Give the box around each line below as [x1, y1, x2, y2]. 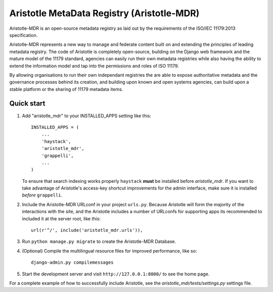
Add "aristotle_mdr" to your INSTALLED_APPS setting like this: [22, 113, 152, 119]
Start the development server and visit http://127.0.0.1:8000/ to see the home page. [22, 271, 210, 277]
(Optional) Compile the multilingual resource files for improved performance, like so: [22, 248, 197, 254]
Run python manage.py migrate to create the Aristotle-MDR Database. [22, 238, 176, 245]
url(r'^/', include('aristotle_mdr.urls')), [31, 227, 144, 233]
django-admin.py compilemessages [31, 260, 114, 265]
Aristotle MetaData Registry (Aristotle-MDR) [9, 8, 200, 19]
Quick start [9, 99, 45, 108]
